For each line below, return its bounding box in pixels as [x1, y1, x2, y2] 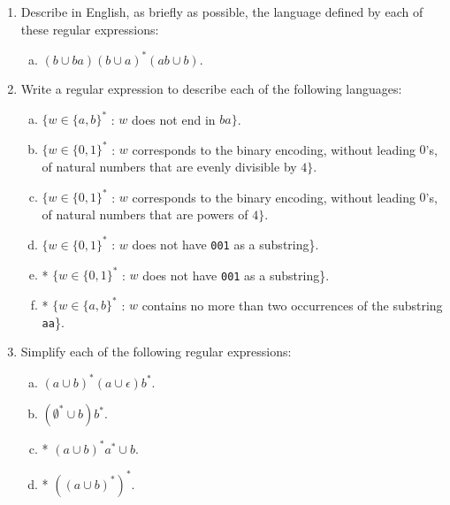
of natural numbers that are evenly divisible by [42, 157, 297, 176]
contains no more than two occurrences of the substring [141, 295, 443, 314]
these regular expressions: [20, 19, 159, 38]
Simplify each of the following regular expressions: [20, 342, 292, 361]
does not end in [131, 110, 216, 128]
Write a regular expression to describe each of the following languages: [20, 80, 402, 98]
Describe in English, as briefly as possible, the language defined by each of [20, 3, 423, 20]
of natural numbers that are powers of [42, 204, 248, 223]
